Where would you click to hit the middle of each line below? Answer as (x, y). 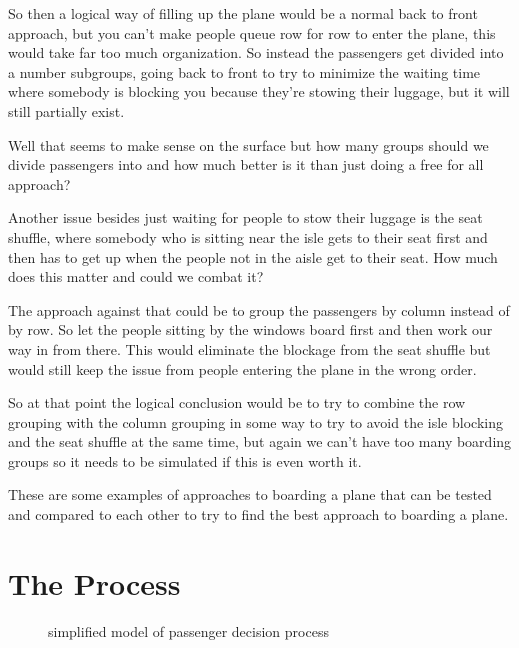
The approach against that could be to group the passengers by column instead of (259, 309)
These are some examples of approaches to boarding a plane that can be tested (250, 494)
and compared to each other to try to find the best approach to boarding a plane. (258, 514)
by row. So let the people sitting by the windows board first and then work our (250, 329)
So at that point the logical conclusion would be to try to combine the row (237, 402)
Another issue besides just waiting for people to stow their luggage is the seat (245, 217)
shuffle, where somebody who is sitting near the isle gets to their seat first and (248, 236)
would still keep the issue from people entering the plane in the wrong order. (242, 368)
